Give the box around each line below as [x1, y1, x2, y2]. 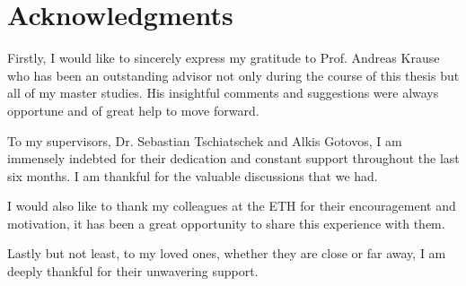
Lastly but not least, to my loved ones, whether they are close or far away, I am [7, 244, 446, 263]
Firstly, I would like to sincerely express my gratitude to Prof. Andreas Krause [7, 48, 440, 67]
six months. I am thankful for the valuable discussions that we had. [7, 166, 378, 185]
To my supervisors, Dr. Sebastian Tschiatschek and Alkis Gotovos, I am [7, 131, 402, 150]
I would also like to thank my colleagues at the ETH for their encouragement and [7, 196, 456, 215]
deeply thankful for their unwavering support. [7, 262, 259, 281]
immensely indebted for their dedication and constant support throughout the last [7, 149, 460, 168]
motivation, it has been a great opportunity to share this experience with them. [7, 213, 445, 232]
